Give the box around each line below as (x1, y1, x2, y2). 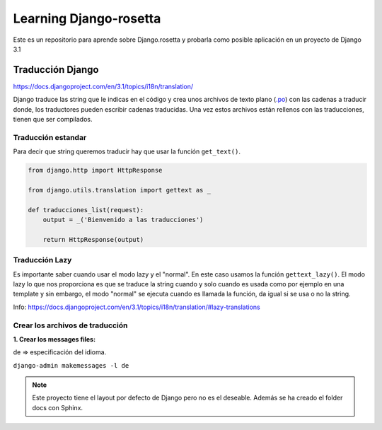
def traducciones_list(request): (28, 206, 144, 214)
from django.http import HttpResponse (28, 166, 163, 175)
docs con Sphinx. (32, 403, 83, 412)
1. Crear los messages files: (13, 335, 95, 343)
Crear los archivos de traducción (13, 320, 128, 330)
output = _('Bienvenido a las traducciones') (42, 216, 204, 224)
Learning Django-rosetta (13, 11, 161, 26)
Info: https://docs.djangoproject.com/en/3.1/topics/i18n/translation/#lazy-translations (13, 303, 261, 311)
